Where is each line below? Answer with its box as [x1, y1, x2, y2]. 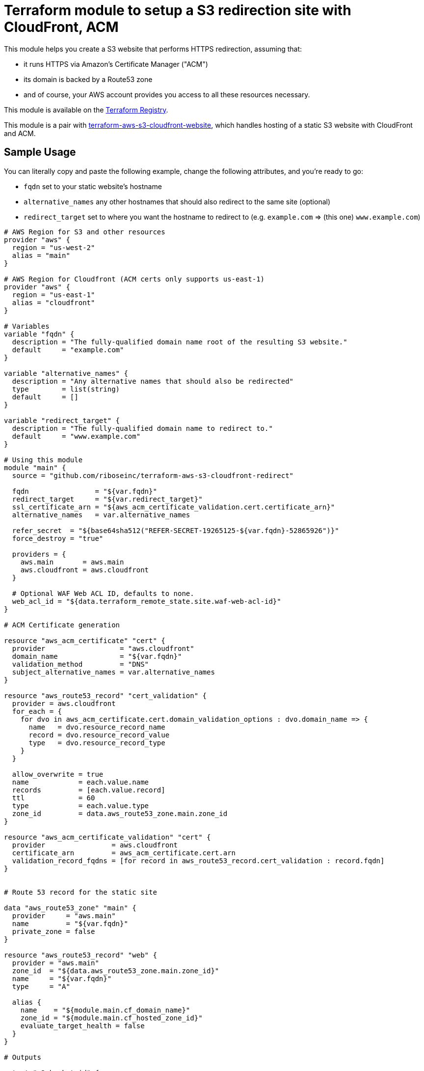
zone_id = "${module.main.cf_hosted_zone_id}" [20, 1014, 203, 1022]
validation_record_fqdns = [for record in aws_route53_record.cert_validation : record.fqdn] [12, 856, 385, 865]
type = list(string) [12, 385, 120, 393]
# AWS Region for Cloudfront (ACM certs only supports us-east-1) [4, 275, 265, 283]
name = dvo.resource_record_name [28, 723, 165, 731]
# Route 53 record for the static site [4, 888, 157, 896]
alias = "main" [12, 251, 70, 259]
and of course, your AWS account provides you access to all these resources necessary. [24, 90, 310, 99]
